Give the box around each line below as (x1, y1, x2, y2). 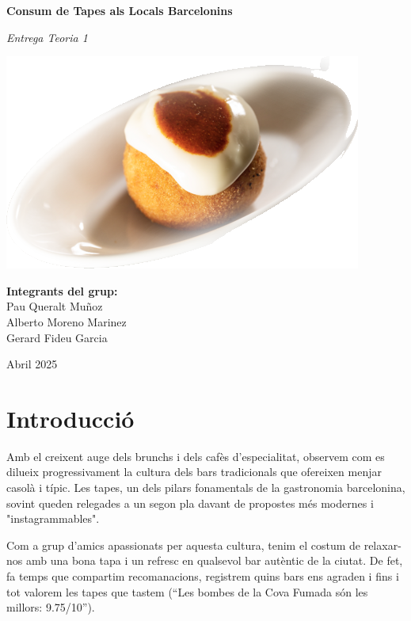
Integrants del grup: (6, 282, 118, 299)
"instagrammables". (6, 510, 100, 527)
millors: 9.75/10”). (6, 599, 95, 615)
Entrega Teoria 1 (6, 29, 88, 45)
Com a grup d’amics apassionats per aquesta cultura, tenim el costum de (6, 536, 360, 553)
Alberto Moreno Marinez (6, 313, 127, 330)
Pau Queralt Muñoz (6, 298, 103, 314)
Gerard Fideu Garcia (6, 329, 108, 345)
